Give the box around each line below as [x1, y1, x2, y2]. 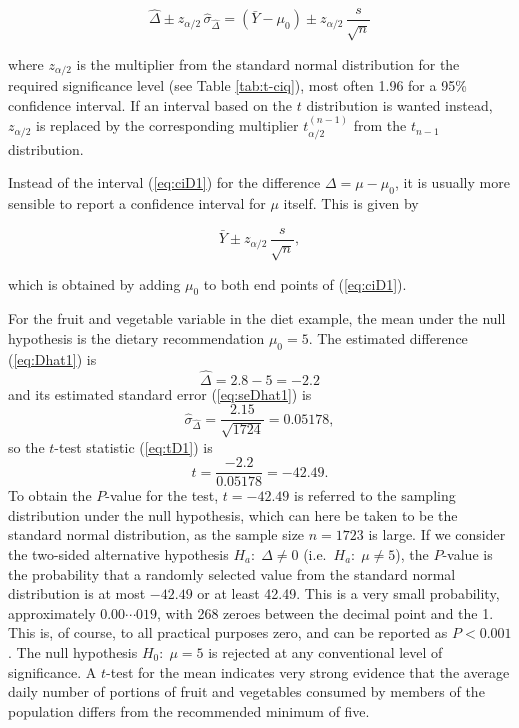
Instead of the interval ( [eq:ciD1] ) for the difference [8, 172, 321, 193]
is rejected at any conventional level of [208, 641, 443, 662]
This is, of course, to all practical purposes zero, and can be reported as [8, 622, 448, 643]
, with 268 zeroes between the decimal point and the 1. [157, 602, 494, 623]
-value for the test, [105, 485, 219, 506]
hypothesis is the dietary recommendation [8, 327, 265, 348]
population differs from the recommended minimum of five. [8, 700, 370, 721]
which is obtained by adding [8, 273, 181, 294]
